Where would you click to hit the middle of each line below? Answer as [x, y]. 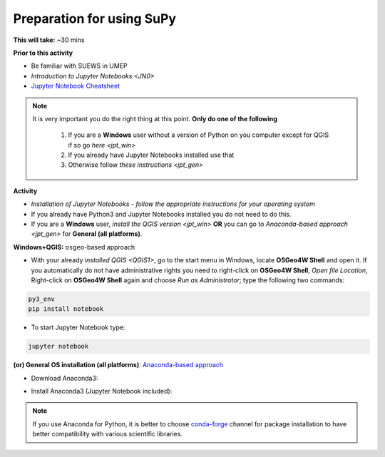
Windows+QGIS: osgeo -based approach [74, 247]
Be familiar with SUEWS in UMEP [79, 66]
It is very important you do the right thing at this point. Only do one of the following [155, 118]
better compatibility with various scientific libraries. [108, 434]
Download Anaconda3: [65, 378]
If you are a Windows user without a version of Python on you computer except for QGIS [199, 135]
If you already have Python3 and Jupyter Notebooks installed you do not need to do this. [161, 214]
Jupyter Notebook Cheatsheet [76, 86]
